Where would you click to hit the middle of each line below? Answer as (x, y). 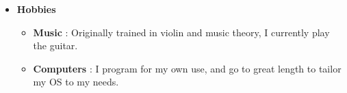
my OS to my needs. (76, 82)
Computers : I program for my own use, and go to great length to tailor (187, 68)
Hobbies (36, 9)
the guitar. (55, 45)
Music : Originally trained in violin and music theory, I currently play (181, 32)
